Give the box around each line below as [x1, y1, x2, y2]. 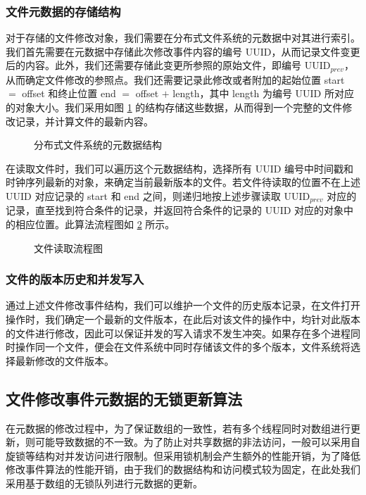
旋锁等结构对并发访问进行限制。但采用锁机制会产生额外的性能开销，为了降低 [6, 448, 360, 463]
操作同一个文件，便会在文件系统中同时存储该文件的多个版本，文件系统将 [15, 339, 351, 354]
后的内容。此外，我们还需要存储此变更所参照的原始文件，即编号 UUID [6, 58, 331, 73]
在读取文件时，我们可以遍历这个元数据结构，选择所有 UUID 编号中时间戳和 [6, 161, 354, 175]
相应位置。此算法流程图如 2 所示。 [15, 217, 175, 232]
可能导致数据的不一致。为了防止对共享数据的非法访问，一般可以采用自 [34, 434, 360, 449]
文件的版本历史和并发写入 [6, 270, 144, 288]
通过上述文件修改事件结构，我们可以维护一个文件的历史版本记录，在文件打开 [6, 298, 360, 313]
